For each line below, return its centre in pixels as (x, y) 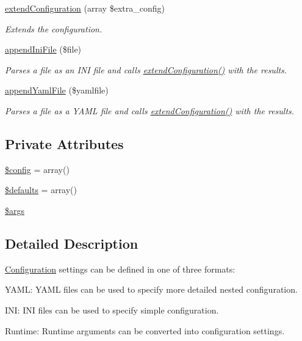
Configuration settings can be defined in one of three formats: (120, 269)
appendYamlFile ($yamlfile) (57, 90)
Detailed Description (72, 243)
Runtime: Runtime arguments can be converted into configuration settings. (145, 330)
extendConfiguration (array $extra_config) (85, 8)
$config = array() (37, 169)
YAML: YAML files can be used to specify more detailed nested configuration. (151, 289)
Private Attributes (64, 143)
